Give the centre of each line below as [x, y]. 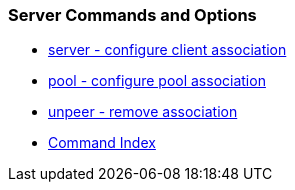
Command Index [102, 143]
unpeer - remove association [143, 112]
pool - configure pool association [157, 81]
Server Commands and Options [132, 15]
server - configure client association [167, 50]
